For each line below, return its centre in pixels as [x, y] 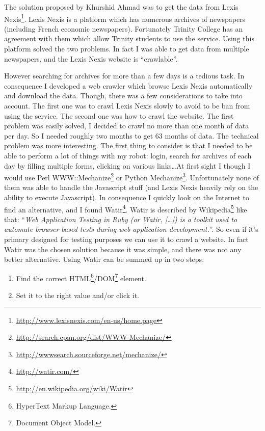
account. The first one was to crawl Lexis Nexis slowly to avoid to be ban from [127, 105]
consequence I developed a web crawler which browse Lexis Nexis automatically [128, 85]
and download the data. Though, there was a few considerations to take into [123, 96]
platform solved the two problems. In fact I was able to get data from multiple [127, 49]
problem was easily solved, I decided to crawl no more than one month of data [127, 126]
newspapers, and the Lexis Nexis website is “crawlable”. [91, 58]
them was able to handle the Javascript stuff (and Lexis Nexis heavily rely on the [131, 187]
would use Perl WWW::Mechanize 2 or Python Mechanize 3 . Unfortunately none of [131, 177]
